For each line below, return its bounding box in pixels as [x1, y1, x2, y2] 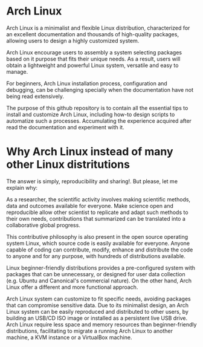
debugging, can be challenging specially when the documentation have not [6, 86, 193, 93]
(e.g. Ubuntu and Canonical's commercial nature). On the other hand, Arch [6, 277, 192, 284]
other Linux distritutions [6, 158, 130, 172]
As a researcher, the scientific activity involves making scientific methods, [6, 195, 191, 203]
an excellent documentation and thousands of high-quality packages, [6, 30, 179, 37]
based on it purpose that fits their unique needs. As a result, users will [6, 55, 181, 62]
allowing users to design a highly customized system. [6, 37, 140, 44]
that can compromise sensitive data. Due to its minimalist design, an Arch [6, 301, 189, 309]
